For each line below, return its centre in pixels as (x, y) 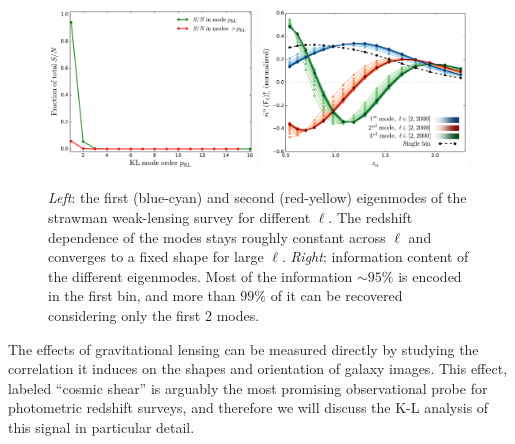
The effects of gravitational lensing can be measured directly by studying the (243, 348)
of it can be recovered (336, 295)
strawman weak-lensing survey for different (179, 217)
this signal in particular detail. (101, 427)
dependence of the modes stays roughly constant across (217, 236)
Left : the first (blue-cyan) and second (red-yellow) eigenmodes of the (257, 197)
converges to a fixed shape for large (156, 256)
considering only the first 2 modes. (154, 315)
